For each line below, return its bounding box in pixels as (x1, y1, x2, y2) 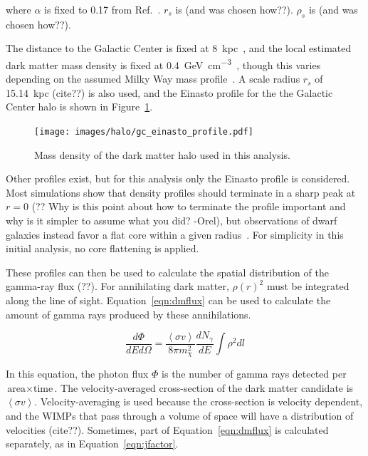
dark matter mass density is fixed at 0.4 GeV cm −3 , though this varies (6, 55, 321, 72)
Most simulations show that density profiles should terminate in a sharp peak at (6, 185, 356, 199)
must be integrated (266, 279, 349, 294)
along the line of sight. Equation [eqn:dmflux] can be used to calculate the (6, 293, 331, 308)
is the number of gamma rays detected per (162, 366, 347, 381)
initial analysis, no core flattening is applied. (6, 241, 199, 256)
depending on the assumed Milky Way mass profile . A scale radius (6, 71, 300, 86)
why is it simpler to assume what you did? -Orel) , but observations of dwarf (6, 213, 337, 228)
